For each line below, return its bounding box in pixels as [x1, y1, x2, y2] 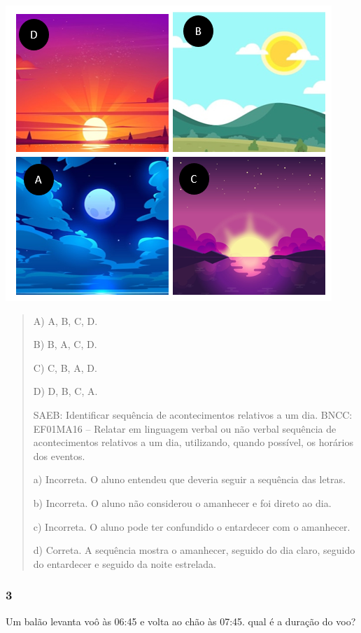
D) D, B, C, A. [33, 384, 98, 398]
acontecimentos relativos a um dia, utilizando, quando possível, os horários [33, 435, 353, 450]
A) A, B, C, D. [33, 313, 98, 328]
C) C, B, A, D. [33, 360, 97, 375]
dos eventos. [33, 448, 85, 463]
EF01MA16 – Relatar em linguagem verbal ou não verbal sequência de [33, 421, 337, 436]
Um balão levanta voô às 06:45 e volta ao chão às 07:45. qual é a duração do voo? [6, 613, 356, 628]
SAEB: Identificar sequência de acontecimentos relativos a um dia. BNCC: [33, 408, 353, 422]
